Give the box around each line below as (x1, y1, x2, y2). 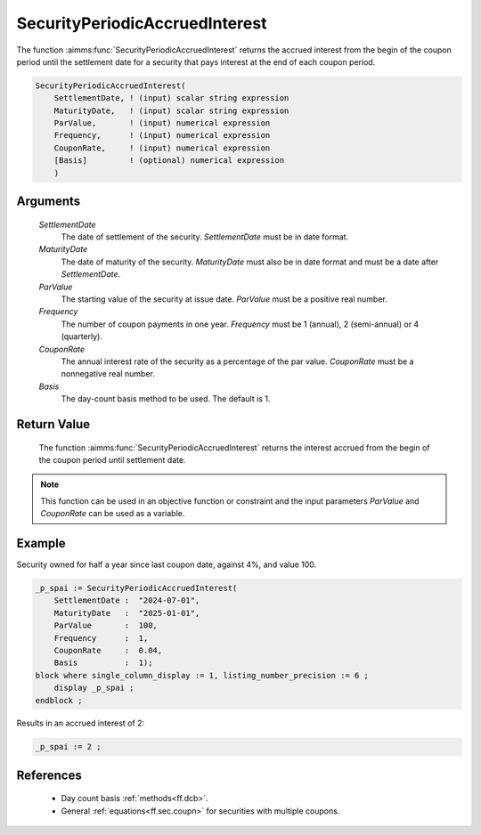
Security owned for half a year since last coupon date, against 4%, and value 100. (16, 559, 317, 570)
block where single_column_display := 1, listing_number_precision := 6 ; (35, 670, 370, 680)
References (16, 767, 82, 782)
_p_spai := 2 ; (35, 742, 102, 752)
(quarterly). (61, 331, 102, 342)
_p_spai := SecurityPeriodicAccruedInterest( (35, 583, 238, 593)
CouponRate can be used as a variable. (40, 508, 185, 519)
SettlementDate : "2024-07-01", (53, 596, 200, 605)
